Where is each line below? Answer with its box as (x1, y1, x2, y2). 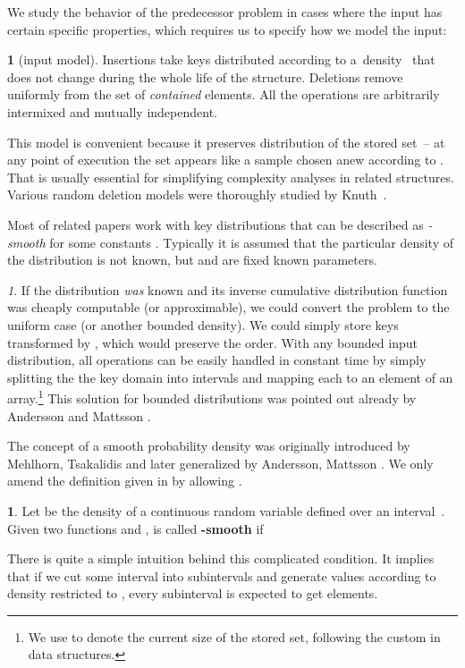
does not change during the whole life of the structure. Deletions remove (7, 67, 403, 86)
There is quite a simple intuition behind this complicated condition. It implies (7, 549, 435, 568)
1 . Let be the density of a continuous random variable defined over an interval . (7, 501, 445, 520)
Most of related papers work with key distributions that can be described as (7, 215, 424, 233)
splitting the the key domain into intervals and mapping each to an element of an (7, 368, 453, 386)
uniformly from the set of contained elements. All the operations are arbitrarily (7, 85, 440, 104)
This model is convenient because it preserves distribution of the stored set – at (7, 132, 445, 151)
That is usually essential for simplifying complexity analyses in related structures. (7, 167, 454, 186)
